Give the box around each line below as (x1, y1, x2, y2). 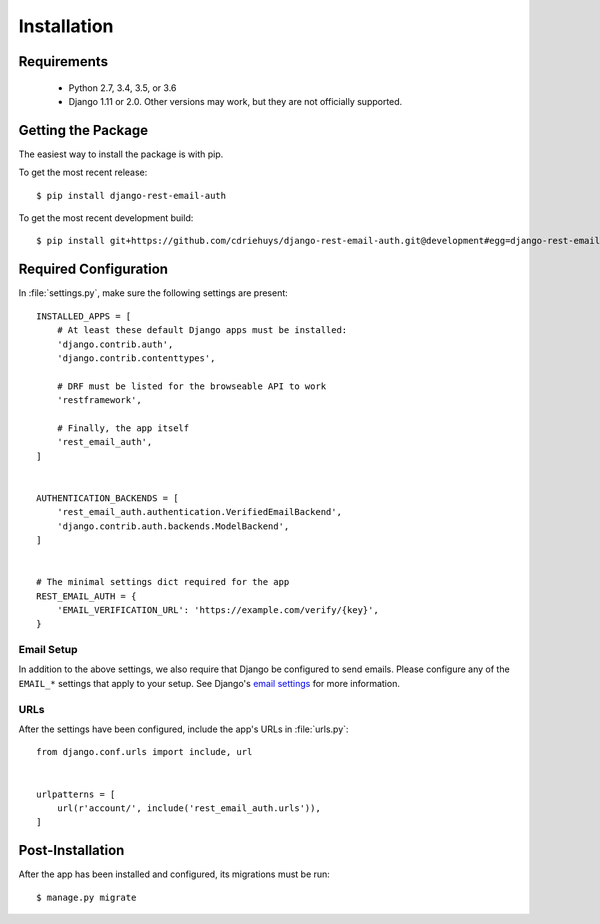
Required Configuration (18, 261, 169, 278)
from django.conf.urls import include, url (36, 746, 253, 758)
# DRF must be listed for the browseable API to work (56, 380, 327, 392)
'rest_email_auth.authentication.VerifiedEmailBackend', (56, 506, 342, 518)
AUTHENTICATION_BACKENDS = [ (36, 492, 179, 504)
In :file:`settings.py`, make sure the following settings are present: (18, 287, 289, 299)
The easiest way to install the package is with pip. (18, 148, 224, 160)
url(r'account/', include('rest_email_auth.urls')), (56, 802, 322, 814)
